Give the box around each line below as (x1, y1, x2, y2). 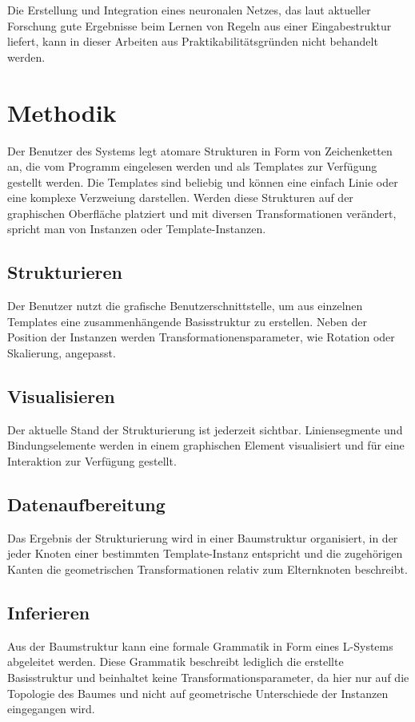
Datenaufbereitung (7, 492, 166, 517)
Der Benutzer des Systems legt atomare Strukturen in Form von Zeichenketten (7, 142, 393, 159)
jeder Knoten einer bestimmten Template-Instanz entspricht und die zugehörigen (7, 545, 403, 562)
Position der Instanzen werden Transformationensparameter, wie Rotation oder (7, 329, 395, 345)
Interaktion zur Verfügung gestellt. (7, 453, 177, 470)
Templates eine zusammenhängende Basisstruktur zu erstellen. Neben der (7, 313, 367, 329)
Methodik (7, 95, 117, 128)
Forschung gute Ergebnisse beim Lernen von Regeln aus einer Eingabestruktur (7, 17, 392, 34)
